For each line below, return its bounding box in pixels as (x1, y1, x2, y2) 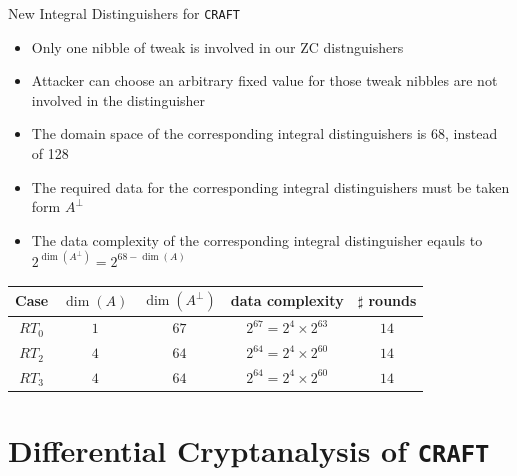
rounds (368, 290, 417, 311)
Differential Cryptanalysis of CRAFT (8, 430, 490, 471)
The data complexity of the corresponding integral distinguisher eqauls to (31, 229, 483, 250)
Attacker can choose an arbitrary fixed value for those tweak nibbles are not (31, 70, 498, 91)
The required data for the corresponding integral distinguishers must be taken (31, 176, 510, 197)
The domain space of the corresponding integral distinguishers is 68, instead (31, 123, 498, 144)
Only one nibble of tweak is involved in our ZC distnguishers (31, 36, 404, 57)
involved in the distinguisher (31, 89, 206, 110)
